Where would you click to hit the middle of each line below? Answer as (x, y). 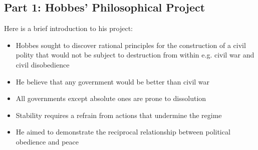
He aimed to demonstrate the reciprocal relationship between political (123, 132)
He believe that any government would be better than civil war (113, 81)
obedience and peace (47, 141)
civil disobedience (43, 64)
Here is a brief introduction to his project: (68, 28)
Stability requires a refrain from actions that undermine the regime (119, 115)
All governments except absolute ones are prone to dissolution (111, 98)
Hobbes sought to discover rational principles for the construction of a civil (131, 45)
